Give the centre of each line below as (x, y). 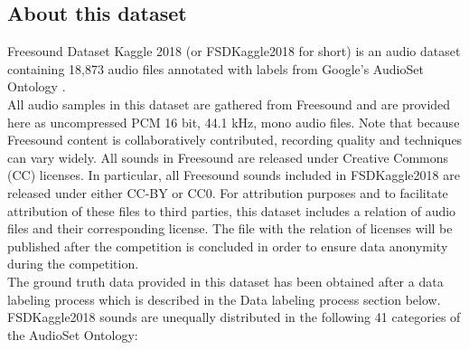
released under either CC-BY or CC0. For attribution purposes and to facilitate (228, 192)
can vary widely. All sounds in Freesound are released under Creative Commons (228, 157)
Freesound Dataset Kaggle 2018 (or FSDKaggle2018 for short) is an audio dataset (234, 51)
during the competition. (73, 264)
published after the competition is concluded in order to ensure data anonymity (228, 246)
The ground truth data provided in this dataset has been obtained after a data (225, 281)
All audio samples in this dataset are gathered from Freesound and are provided (229, 104)
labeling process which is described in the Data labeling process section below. (224, 299)
